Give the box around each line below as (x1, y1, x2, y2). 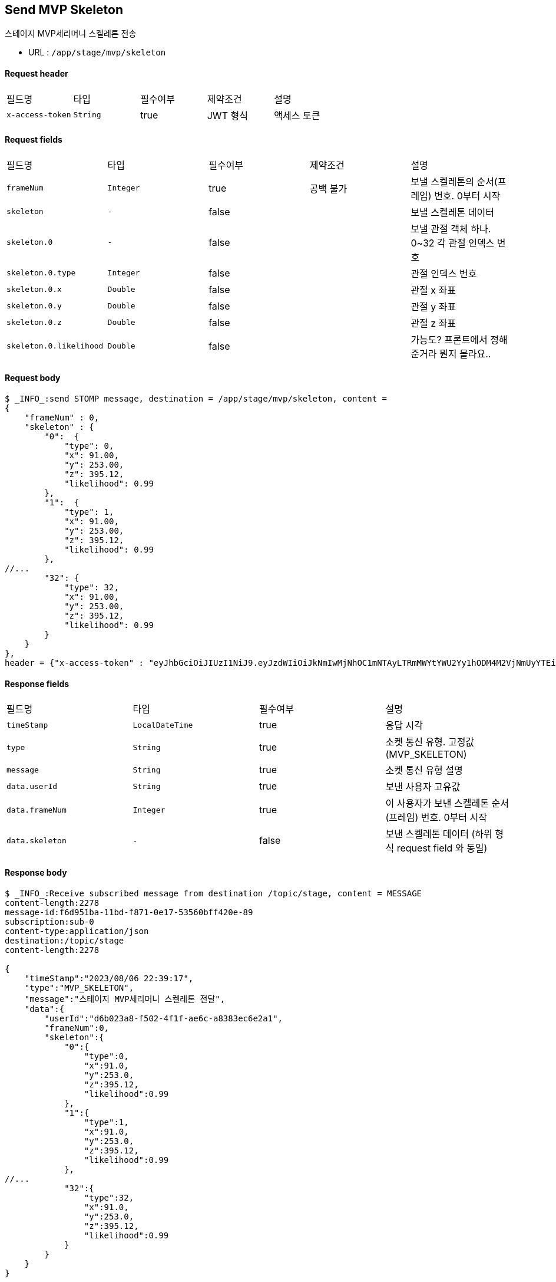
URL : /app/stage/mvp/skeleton (28, 47, 166, 58)
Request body (5, 373, 61, 383)
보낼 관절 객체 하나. (411, 222, 491, 235)
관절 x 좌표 (411, 284, 456, 296)
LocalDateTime (133, 720, 193, 729)
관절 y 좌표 (411, 300, 456, 313)
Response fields (5, 678, 69, 689)
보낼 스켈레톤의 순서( (411, 175, 498, 188)
